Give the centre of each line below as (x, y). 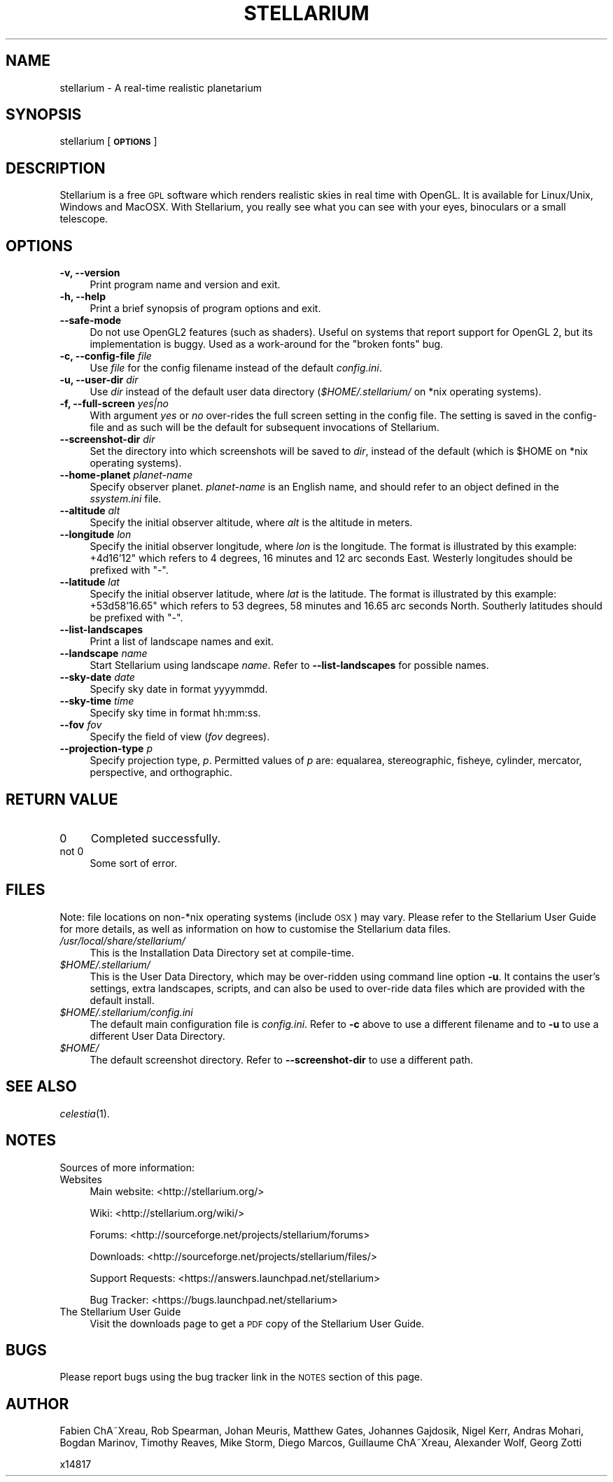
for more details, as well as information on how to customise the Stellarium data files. (255, 929)
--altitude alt (90, 511)
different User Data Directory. (157, 1036)
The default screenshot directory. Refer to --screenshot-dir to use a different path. (282, 1059)
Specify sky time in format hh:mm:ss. (175, 713)
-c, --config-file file (106, 356)
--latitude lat (90, 582)
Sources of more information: (127, 1167)
